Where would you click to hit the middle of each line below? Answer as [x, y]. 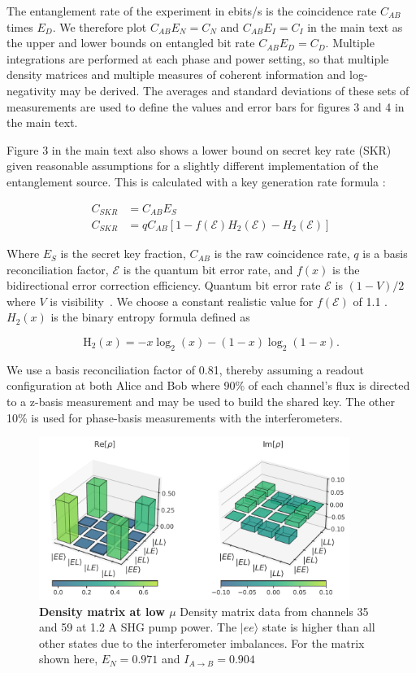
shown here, [69, 659]
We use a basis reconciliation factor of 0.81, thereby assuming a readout [185, 369]
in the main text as [355, 26]
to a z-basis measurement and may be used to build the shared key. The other [201, 401]
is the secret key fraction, [123, 253]
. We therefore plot [100, 26]
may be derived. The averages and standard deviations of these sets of [234, 90]
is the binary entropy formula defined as [150, 317]
